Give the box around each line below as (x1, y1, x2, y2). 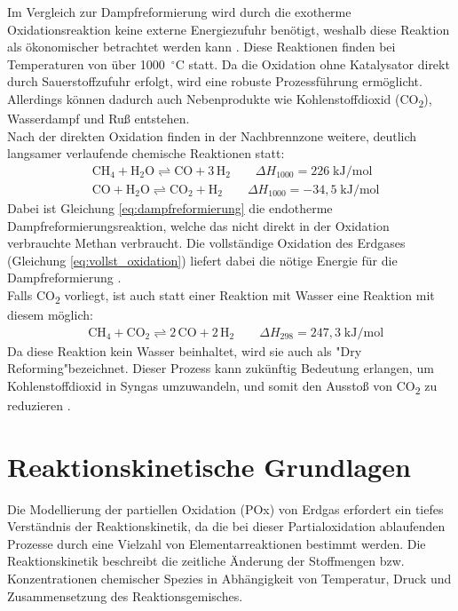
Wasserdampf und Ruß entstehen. (7, 109, 190, 128)
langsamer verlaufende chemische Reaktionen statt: (7, 144, 285, 163)
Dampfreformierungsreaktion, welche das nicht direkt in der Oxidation (7, 216, 390, 234)
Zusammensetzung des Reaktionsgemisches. (7, 586, 243, 605)
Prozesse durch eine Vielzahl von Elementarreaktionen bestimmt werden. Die (7, 534, 426, 552)
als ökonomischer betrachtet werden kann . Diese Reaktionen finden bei (7, 37, 396, 56)
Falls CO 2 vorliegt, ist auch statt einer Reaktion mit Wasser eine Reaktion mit (7, 285, 435, 306)
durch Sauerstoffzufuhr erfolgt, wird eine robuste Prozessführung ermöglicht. (7, 72, 422, 91)
